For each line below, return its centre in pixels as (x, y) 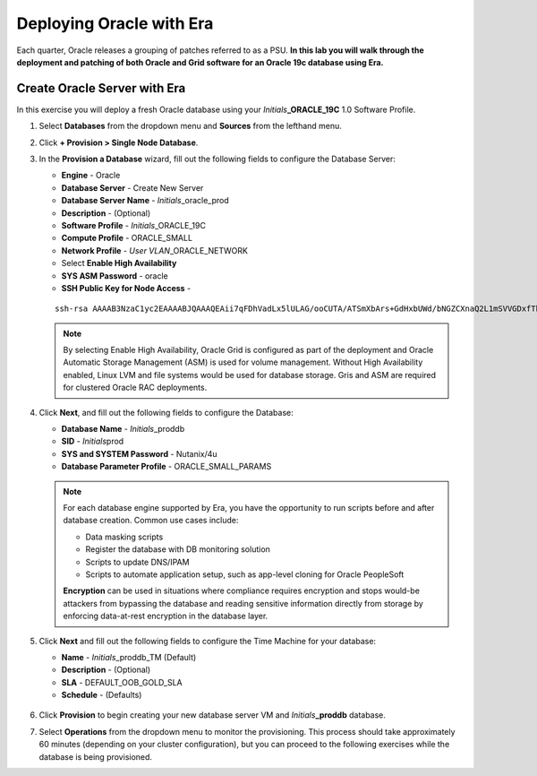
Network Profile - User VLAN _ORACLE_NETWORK (154, 250)
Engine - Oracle (91, 176)
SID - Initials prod (93, 441)
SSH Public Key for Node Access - (126, 288)
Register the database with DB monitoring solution (178, 549)
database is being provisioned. (95, 756)
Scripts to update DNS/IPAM (137, 562)
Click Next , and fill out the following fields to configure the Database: (166, 412)
